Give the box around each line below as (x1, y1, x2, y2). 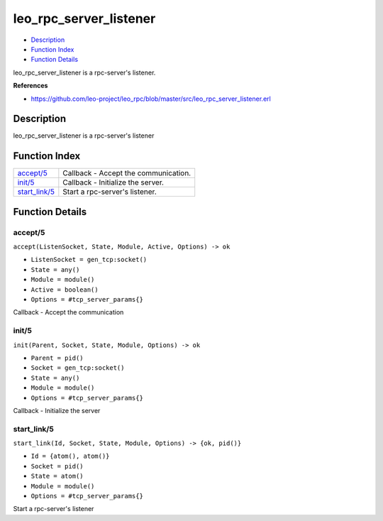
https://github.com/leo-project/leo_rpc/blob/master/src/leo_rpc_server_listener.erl (30, 94, 271, 103)
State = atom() (30, 472, 84, 481)
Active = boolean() (30, 285, 99, 294)
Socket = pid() (30, 462, 84, 470)
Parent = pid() (30, 353, 84, 362)
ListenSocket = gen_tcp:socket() (30, 256, 148, 264)
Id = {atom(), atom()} (30, 452, 110, 461)
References (13, 82, 48, 90)
